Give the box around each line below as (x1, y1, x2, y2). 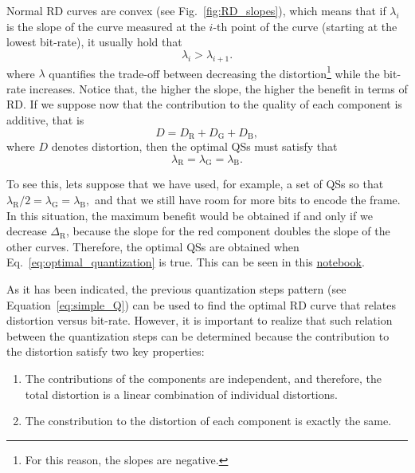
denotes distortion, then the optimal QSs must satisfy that (51, 138, 338, 155)
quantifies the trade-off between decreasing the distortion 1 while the (49, 62, 380, 81)
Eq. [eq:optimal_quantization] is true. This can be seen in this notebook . (6, 254, 365, 270)
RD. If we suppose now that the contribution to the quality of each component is (6, 96, 402, 112)
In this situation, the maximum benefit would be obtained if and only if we (6, 207, 373, 223)
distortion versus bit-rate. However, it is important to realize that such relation (6, 312, 393, 329)
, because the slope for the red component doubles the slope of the (66, 223, 390, 239)
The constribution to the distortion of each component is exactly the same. (25, 412, 392, 429)
